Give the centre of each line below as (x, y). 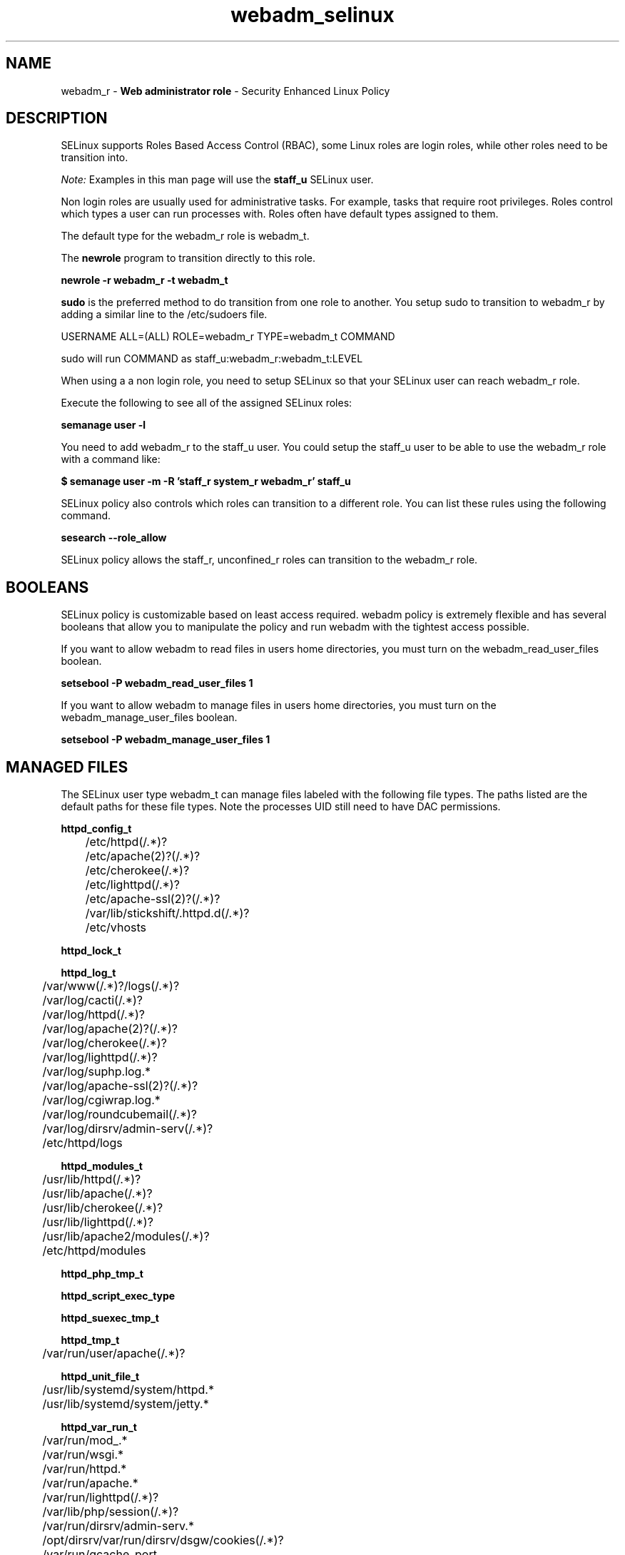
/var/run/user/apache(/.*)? (114, 1353)
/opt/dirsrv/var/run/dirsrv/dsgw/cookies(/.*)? (163, 1540)
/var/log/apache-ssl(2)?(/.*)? (120, 1086)
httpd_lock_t (91, 951)
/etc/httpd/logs (82, 1143)
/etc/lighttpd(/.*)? (132, 885)
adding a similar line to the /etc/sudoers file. (164, 315)
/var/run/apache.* (90, 1483)
